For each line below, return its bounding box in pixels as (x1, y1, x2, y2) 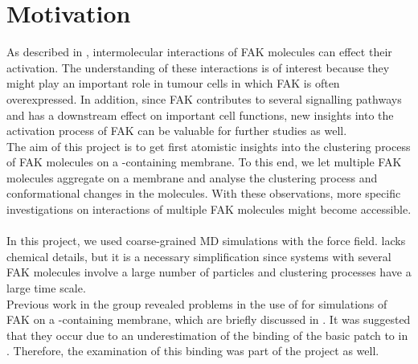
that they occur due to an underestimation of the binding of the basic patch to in (6, 326, 408, 343)
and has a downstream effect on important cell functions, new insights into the (6, 106, 394, 123)
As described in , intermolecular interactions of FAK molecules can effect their (6, 43, 392, 60)
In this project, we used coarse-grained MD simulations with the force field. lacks (6, 232, 406, 249)
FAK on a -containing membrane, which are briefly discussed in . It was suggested (6, 311, 411, 328)
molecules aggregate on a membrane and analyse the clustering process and (6, 169, 378, 186)
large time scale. (6, 280, 86, 297)
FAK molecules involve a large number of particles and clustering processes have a (6, 264, 412, 280)
